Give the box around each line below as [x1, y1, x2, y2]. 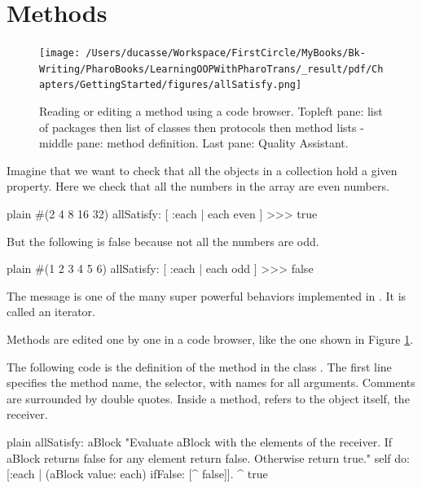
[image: [39, 47, 81, 59]
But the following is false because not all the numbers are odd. [7, 232, 319, 249]
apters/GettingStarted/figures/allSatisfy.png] [39, 79, 302, 91]
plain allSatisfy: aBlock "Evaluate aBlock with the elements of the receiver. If [7, 433, 393, 450]
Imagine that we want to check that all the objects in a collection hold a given [7, 161, 398, 178]
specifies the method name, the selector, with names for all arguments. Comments [7, 374, 415, 391]
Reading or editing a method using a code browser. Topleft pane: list [39, 103, 383, 120]
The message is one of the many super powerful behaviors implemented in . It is [7, 287, 407, 304]
